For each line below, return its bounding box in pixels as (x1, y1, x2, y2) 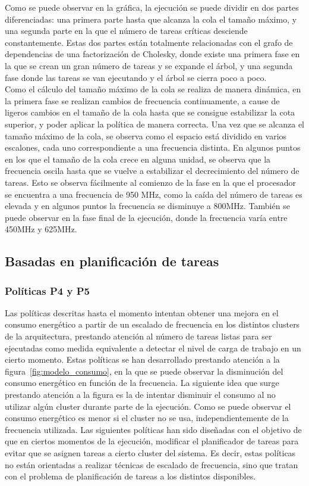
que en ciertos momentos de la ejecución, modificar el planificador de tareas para (5, 435, 299, 447)
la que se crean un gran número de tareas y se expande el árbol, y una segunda (5, 59, 293, 71)
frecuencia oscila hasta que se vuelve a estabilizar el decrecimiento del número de (5, 164, 299, 177)
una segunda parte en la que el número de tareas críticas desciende (5, 24, 248, 37)
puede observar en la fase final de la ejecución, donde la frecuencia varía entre (5, 211, 288, 223)
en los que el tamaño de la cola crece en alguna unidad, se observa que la (5, 152, 271, 165)
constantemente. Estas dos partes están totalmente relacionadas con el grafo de (5, 36, 293, 48)
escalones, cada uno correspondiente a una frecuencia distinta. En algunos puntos (5, 141, 301, 154)
